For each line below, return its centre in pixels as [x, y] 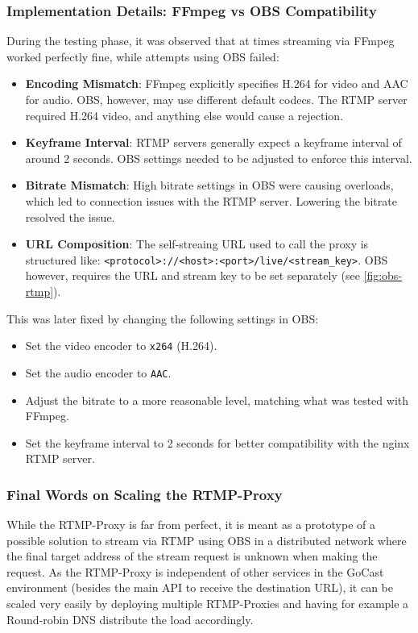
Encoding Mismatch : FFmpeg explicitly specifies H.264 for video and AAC [217, 83]
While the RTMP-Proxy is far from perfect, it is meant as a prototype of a [191, 525]
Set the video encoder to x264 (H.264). [121, 346]
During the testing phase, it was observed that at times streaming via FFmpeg [201, 41]
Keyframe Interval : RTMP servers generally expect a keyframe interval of [213, 142]
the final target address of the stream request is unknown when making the [192, 556]
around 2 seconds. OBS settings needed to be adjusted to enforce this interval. [219, 158]
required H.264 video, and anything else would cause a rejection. [184, 115]
